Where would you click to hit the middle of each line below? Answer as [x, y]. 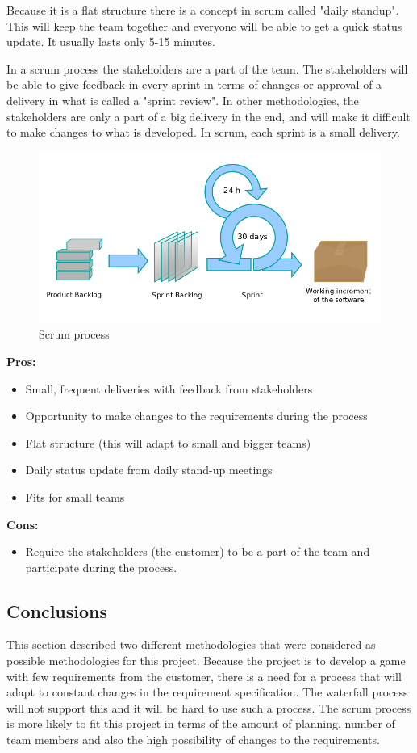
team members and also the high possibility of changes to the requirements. [193, 740]
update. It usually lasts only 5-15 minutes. [111, 42]
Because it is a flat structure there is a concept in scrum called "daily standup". [203, 10]
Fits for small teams [75, 496]
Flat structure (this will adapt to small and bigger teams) [168, 442]
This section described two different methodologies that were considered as [191, 644]
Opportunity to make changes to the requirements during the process [196, 416]
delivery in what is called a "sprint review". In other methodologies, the [183, 100]
